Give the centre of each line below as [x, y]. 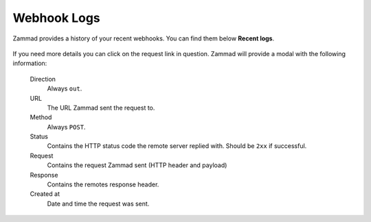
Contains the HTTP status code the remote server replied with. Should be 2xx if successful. [177, 146]
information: [30, 63]
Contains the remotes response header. [103, 184]
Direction [43, 79]
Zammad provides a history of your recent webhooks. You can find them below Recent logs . [144, 38]
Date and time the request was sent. [98, 203]
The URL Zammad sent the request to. [101, 108]
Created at [45, 194]
